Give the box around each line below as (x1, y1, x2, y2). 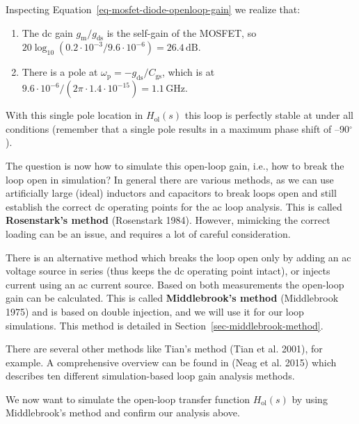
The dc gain (22, 25, 73, 40)
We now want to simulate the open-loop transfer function (6, 391, 250, 406)
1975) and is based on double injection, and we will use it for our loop (6, 304, 304, 318)
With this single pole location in (6, 108, 143, 122)
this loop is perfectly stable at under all (184, 108, 354, 122)
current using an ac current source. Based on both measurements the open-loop (6, 277, 344, 291)
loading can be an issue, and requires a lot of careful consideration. (6, 226, 291, 240)
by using (292, 391, 328, 406)
